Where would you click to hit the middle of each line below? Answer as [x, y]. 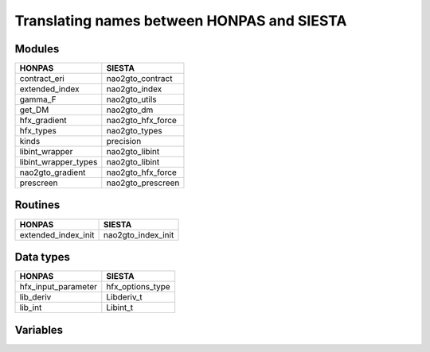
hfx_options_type [138, 287]
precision [124, 141]
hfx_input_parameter [59, 287]
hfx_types [38, 131]
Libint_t [120, 308]
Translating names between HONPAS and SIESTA [181, 21]
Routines [37, 205]
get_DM [34, 110]
